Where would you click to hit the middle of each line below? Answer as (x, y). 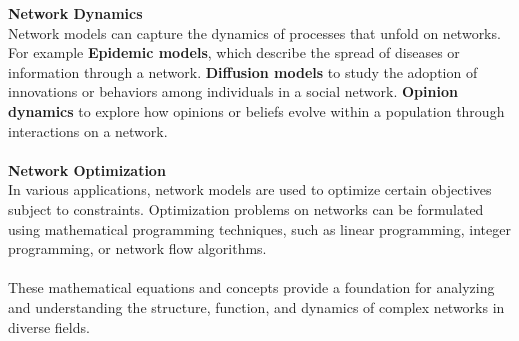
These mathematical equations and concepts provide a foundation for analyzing (251, 287)
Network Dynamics (75, 13)
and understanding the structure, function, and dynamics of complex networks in (256, 306)
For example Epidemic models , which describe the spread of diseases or (234, 52)
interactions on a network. (88, 130)
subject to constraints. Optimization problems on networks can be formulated (246, 208)
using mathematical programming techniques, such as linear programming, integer (259, 228)
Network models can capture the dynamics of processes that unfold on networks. (254, 32)
